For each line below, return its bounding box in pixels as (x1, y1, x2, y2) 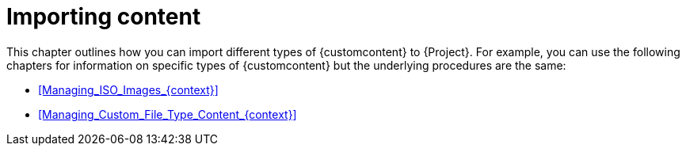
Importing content (6, 3, 201, 30)
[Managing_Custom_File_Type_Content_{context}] (38, 107, 297, 121)
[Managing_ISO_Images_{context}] (38, 82, 219, 97)
